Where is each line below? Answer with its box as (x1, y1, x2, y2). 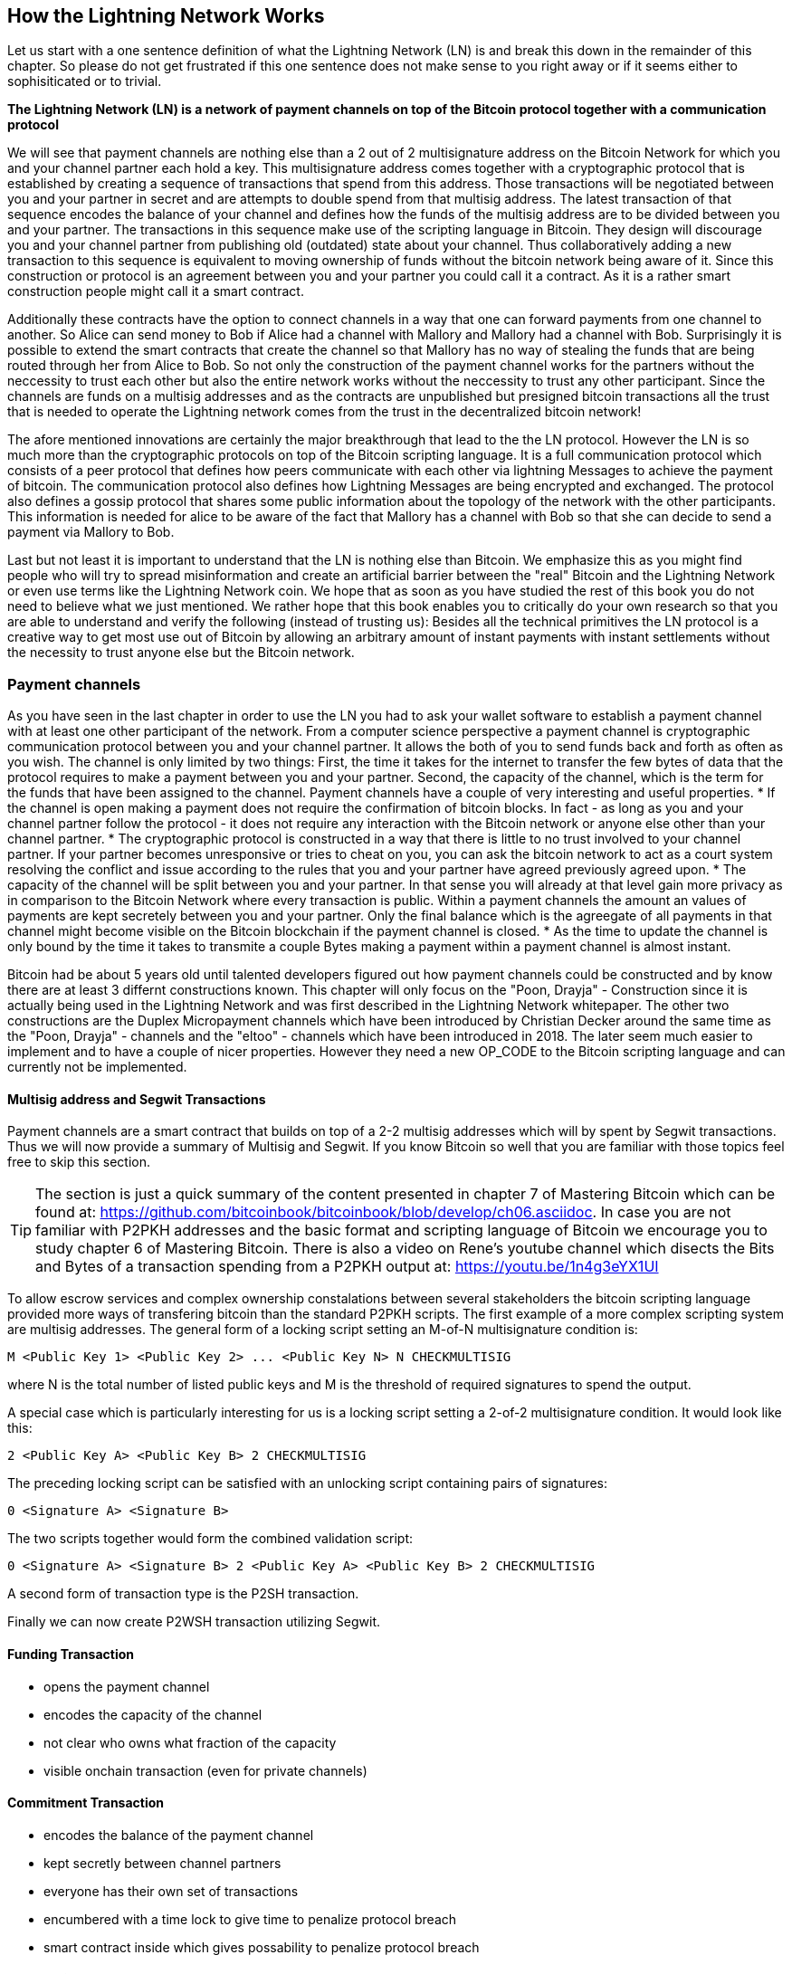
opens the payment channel (43, 1678, 210, 1694)
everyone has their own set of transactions (43, 1883, 299, 1899)
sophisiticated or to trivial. (7, 73, 162, 90)
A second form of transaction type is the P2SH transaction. (7, 1586, 359, 1602)
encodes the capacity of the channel (43, 1706, 262, 1722)
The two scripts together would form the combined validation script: (7, 1531, 414, 1547)
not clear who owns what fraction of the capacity (43, 1734, 337, 1750)
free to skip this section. (7, 1154, 151, 1170)
